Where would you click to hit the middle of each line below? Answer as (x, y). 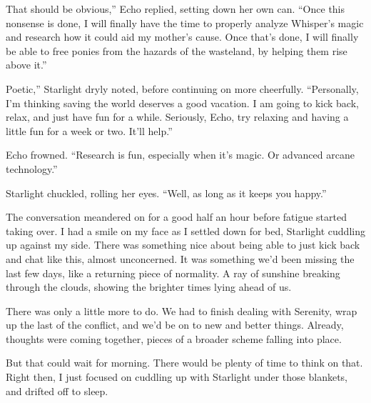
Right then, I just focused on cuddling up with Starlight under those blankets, (177, 377)
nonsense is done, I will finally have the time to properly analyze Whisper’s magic (185, 23)
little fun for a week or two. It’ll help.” (89, 130)
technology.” (32, 168)
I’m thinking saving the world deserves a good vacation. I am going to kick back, (182, 103)
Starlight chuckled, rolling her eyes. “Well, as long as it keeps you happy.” (166, 193)
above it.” (26, 65)
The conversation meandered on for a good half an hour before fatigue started (176, 217)
